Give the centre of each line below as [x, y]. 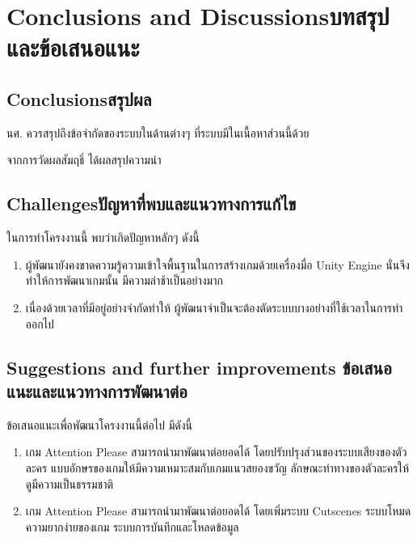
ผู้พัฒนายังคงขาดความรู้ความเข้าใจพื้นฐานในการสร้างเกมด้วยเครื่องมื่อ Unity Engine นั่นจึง [217, 264]
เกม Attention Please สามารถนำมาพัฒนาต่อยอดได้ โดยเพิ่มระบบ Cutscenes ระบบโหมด [218, 511]
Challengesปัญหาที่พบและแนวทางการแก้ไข [152, 203]
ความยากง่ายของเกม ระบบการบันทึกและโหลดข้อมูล [132, 526]
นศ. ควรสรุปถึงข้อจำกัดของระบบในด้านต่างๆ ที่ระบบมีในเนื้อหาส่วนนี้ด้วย [158, 132]
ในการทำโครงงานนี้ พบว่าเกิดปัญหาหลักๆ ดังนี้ [103, 237]
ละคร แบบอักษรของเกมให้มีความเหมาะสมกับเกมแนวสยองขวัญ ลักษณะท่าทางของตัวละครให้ [217, 467]
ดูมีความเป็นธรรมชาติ [69, 483]
